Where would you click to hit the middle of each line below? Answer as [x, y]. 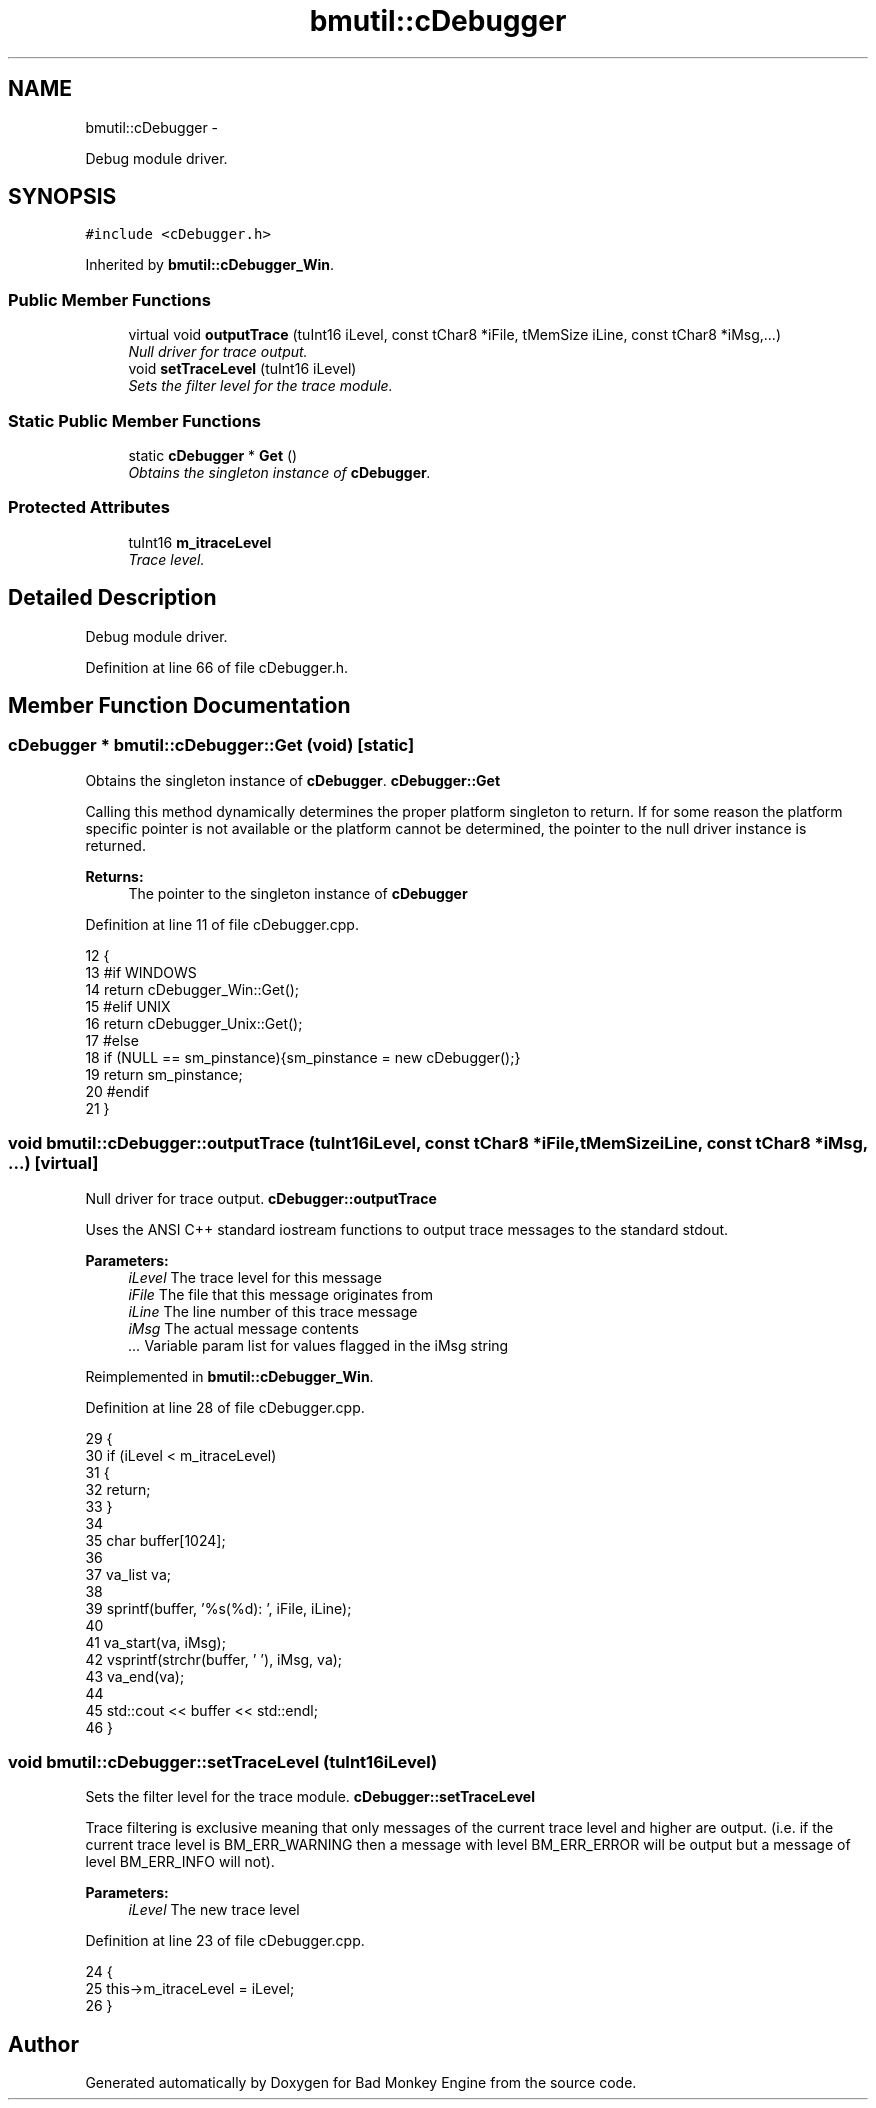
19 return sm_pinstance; [164, 1074]
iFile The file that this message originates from [280, 1294]
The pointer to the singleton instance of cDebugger [298, 893]
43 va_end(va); [135, 1676]
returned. [115, 845]
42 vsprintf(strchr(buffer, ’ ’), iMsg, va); [214, 1659]
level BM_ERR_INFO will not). [180, 1862]
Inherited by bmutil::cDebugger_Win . [209, 265]
